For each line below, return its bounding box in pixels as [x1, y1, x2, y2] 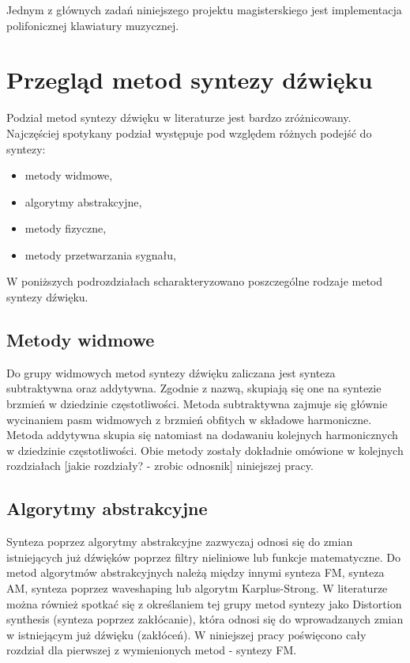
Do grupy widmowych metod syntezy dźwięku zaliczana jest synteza [6, 364, 336, 381]
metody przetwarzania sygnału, [24, 246, 176, 263]
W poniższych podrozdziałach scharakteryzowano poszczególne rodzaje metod [6, 273, 383, 290]
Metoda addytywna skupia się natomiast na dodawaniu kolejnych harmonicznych [6, 426, 398, 443]
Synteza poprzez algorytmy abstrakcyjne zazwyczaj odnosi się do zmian [6, 533, 353, 550]
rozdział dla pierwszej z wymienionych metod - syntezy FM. [6, 642, 297, 658]
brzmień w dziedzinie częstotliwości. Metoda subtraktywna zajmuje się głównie [6, 396, 388, 412]
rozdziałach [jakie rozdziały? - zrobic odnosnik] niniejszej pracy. [6, 457, 314, 474]
